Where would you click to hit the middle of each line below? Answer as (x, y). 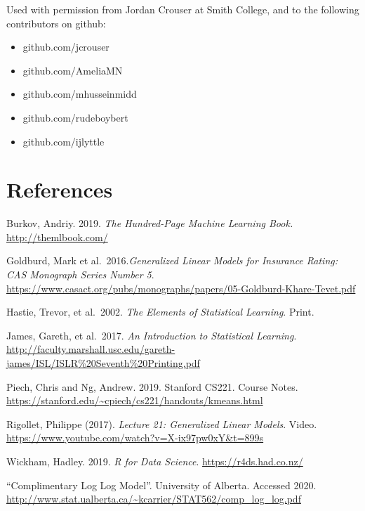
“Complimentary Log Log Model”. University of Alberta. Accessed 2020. (161, 485)
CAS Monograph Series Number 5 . (80, 274)
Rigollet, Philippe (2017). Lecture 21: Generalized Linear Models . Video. (162, 423)
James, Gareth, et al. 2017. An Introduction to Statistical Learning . (152, 335)
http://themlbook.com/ (57, 237)
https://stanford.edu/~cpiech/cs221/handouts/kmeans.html (135, 400)
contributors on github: (56, 23)
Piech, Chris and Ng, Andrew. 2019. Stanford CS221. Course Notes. (152, 386)
